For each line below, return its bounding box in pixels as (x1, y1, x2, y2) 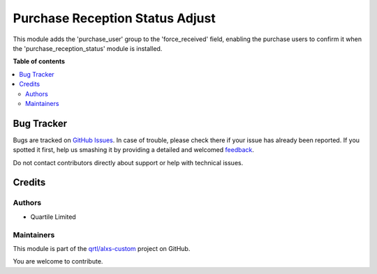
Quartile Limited (30, 213, 76, 221)
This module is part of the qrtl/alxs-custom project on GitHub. (13, 244, 191, 252)
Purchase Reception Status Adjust (13, 10, 216, 26)
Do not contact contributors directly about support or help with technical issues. (13, 158, 244, 167)
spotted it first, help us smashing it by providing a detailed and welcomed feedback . (13, 146, 255, 154)
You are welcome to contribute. (13, 257, 103, 266)
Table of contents (13, 57, 66, 66)
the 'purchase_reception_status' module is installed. (13, 44, 163, 52)
